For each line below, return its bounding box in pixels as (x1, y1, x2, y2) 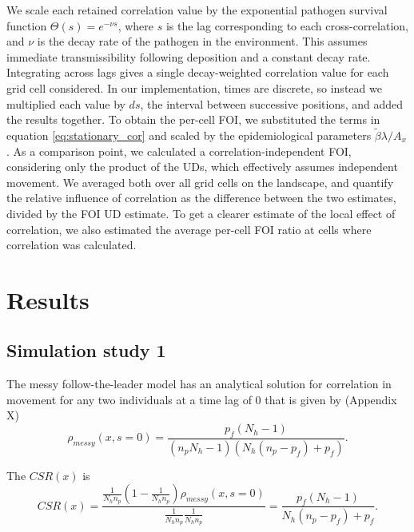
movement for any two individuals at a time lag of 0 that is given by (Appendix (6, 391, 397, 407)
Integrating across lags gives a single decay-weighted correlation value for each (6, 64, 389, 81)
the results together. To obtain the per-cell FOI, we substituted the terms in (6, 111, 380, 128)
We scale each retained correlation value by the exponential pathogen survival (6, 2, 388, 18)
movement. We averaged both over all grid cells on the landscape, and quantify (6, 173, 394, 190)
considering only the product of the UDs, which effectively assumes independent (6, 158, 398, 175)
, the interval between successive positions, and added (140, 95, 404, 112)
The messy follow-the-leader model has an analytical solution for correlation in (6, 375, 392, 392)
